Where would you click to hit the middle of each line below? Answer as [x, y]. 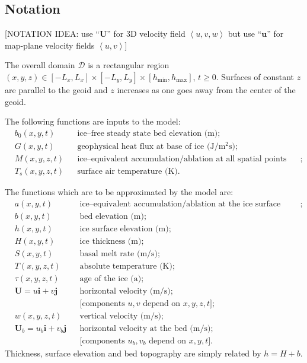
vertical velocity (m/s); [121, 316]
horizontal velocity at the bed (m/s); [146, 328]
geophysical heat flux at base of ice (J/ [148, 146]
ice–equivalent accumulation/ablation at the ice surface [180, 204]
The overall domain [40, 65]
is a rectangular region [129, 65]
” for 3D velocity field [146, 34]
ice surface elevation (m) [124, 229]
